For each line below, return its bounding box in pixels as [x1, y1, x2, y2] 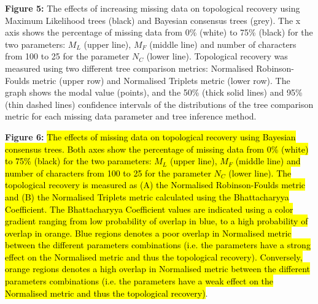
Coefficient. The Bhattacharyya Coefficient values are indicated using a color [5, 202, 293, 215]
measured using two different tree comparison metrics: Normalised [5, 61, 254, 74]
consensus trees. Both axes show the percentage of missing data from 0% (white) [5, 142, 309, 155]
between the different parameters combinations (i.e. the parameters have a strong [5, 238, 311, 251]
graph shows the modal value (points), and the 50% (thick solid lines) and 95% [5, 86, 303, 99]
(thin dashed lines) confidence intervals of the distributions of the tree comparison [5, 97, 314, 110]
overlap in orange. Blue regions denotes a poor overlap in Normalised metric [5, 226, 292, 239]
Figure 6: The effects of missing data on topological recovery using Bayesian [5, 130, 296, 143]
